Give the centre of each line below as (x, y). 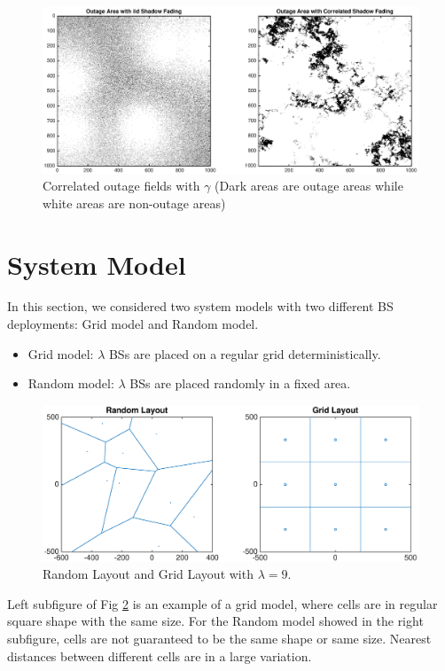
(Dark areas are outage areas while (309, 186)
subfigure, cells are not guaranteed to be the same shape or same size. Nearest (219, 639)
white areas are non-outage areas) (134, 203)
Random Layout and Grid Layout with (148, 574)
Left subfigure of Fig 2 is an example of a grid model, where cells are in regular (222, 603)
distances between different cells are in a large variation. (160, 655)
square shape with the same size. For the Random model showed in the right (215, 621)
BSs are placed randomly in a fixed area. (240, 383)
